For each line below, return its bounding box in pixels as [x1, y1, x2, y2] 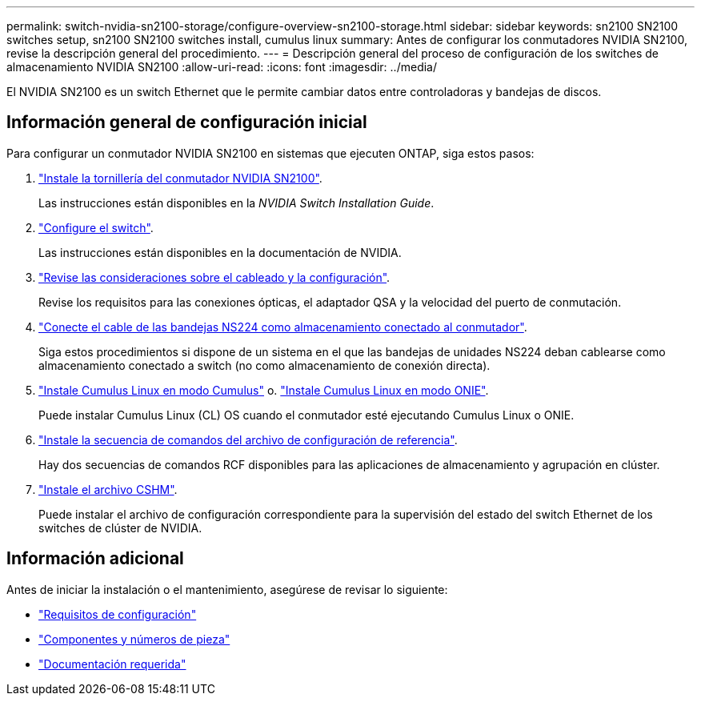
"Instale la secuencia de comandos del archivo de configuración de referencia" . [38, 432, 458, 447]
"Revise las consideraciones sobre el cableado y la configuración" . [38, 270, 391, 284]
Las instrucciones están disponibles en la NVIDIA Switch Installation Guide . [38, 195, 435, 210]
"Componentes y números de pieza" [38, 632, 230, 646]
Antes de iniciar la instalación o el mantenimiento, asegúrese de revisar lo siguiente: [6, 582, 448, 596]
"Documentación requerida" [38, 656, 186, 671]
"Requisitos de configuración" [38, 607, 197, 621]
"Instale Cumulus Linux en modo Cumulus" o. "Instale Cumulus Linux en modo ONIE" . [38, 383, 489, 397]
